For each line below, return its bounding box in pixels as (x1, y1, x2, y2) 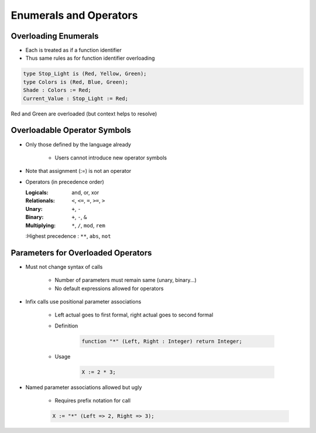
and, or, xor (71, 189, 99, 196)
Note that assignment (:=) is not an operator (25, 168, 132, 175)
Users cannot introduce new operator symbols (54, 154, 167, 161)
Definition (54, 322, 78, 329)
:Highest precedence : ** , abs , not (25, 233, 111, 240)
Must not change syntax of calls (25, 263, 103, 270)
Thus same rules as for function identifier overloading (25, 54, 155, 62)
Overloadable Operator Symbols (11, 125, 131, 135)
